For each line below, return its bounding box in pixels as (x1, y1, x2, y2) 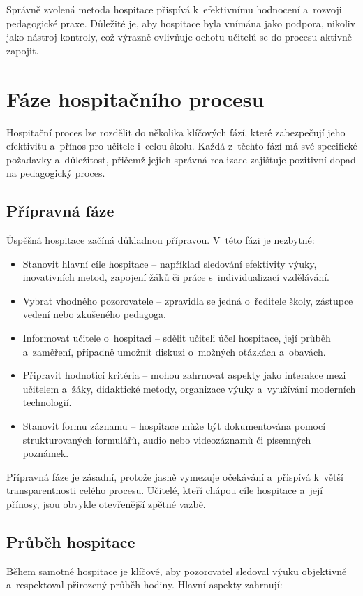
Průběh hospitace (6, 530, 135, 552)
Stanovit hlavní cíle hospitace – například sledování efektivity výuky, (22, 256, 317, 270)
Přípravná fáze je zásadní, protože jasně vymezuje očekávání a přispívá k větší (6, 469, 343, 484)
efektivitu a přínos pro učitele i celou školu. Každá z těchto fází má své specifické (6, 138, 357, 153)
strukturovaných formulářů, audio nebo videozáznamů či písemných (22, 432, 311, 446)
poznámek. (22, 446, 69, 460)
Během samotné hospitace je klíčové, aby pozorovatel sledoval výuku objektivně (6, 563, 347, 578)
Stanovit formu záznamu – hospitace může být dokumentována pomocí (22, 419, 326, 433)
